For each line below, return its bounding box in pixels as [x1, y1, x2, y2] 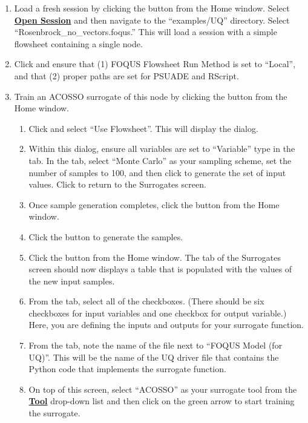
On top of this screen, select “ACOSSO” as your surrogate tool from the [28, 382, 297, 395]
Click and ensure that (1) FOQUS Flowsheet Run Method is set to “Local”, [14, 57, 296, 70]
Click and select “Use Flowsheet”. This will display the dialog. [28, 122, 258, 134]
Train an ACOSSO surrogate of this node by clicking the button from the [14, 90, 287, 102]
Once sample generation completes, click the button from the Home [28, 198, 280, 211]
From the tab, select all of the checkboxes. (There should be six [28, 295, 264, 307]
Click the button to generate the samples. [28, 230, 183, 243]
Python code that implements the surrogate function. [28, 362, 226, 375]
